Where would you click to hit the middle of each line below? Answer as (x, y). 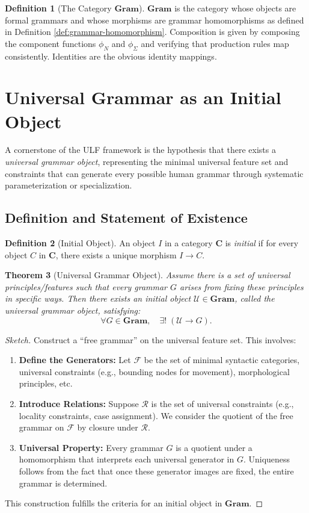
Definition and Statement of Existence (126, 218)
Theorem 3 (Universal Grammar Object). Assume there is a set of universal (148, 275)
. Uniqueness (267, 459)
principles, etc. (46, 383)
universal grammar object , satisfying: (73, 310)
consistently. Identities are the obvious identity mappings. (111, 56)
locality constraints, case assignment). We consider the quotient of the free (156, 415)
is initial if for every (262, 243)
